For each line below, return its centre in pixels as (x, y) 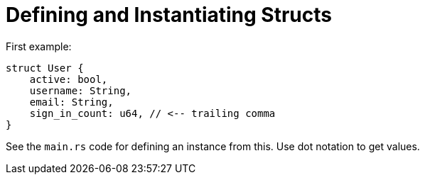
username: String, (81, 90)
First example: (39, 46)
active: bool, (69, 79)
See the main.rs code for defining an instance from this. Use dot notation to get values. (213, 146)
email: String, (71, 102)
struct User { (45, 68)
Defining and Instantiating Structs (169, 15)
